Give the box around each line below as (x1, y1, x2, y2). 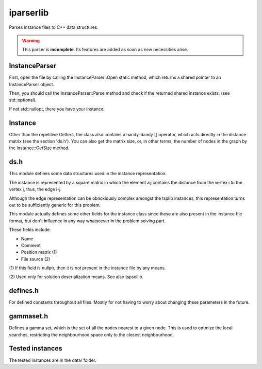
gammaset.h (9, 312, 49, 320)
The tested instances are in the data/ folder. (9, 357, 97, 363)
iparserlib (9, 7, 49, 18)
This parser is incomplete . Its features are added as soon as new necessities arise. (22, 47, 189, 53)
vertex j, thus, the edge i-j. (9, 186, 62, 192)
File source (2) (21, 256, 50, 262)
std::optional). (9, 97, 37, 103)
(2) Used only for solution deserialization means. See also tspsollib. (9, 274, 144, 280)
